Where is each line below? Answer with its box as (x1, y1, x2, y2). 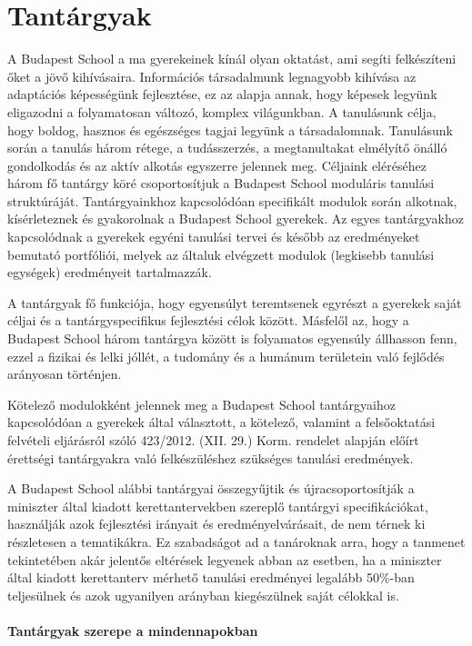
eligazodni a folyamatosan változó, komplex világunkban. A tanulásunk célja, (7, 102, 437, 121)
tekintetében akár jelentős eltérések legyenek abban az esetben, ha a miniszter (7, 550, 442, 569)
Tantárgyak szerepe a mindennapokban (7, 621, 258, 640)
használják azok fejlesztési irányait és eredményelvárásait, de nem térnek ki (7, 514, 426, 533)
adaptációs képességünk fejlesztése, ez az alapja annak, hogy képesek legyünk (7, 84, 437, 104)
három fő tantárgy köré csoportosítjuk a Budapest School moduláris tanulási (7, 174, 435, 193)
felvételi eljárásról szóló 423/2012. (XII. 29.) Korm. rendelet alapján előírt (7, 431, 419, 449)
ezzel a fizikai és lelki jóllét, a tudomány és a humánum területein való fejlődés (7, 346, 445, 365)
